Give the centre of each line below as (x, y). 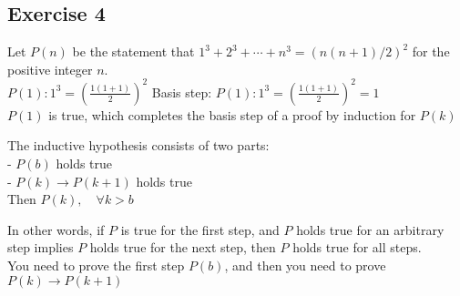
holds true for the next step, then (183, 247)
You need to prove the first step (96, 265)
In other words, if (56, 229)
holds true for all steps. (357, 247)
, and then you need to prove (305, 265)
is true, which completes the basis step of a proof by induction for (232, 114)
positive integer (50, 69)
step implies (41, 247)
